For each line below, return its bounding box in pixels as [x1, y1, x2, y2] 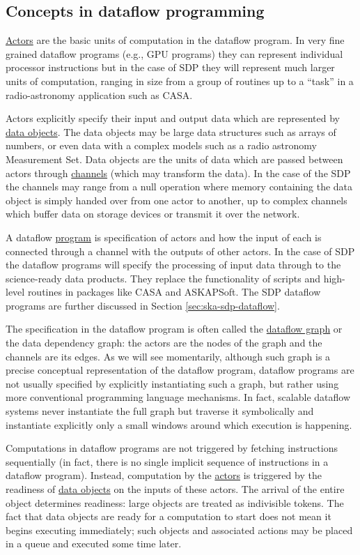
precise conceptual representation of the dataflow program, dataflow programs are [6, 363, 354, 377]
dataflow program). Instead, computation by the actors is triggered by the [6, 468, 322, 482]
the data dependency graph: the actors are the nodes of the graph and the [6, 335, 322, 350]
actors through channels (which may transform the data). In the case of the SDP [6, 165, 351, 180]
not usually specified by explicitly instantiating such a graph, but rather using [6, 376, 339, 390]
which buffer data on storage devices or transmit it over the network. [6, 206, 300, 221]
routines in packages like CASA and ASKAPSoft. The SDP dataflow [27, 284, 321, 299]
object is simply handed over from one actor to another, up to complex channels [6, 192, 347, 207]
